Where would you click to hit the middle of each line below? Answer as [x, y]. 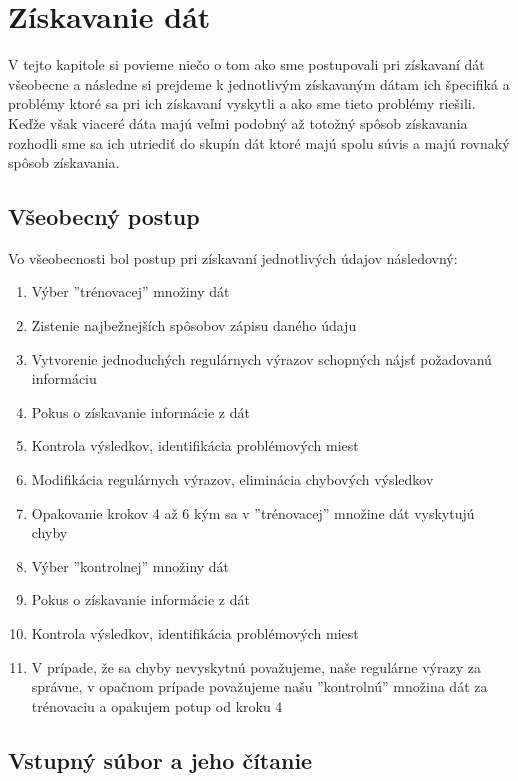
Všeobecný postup [104, 216]
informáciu [64, 378]
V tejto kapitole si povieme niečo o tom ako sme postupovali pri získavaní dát [246, 64]
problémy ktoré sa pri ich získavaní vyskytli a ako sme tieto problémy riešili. [242, 103]
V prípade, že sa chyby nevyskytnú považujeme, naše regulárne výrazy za [256, 666]
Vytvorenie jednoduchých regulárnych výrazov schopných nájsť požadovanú [261, 358]
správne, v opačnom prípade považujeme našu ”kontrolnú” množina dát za [259, 686]
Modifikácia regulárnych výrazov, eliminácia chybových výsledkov [232, 479]
